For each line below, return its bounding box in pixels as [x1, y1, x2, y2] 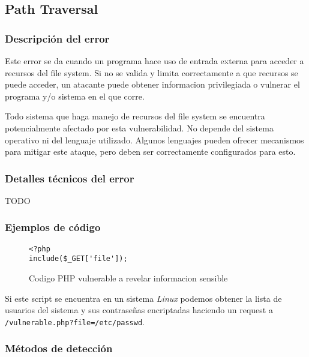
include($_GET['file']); [29, 254, 128, 263]
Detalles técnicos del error [5, 170, 134, 185]
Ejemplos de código [5, 220, 101, 235]
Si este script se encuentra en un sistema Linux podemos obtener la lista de [5, 292, 282, 304]
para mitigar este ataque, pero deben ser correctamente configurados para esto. [5, 145, 296, 158]
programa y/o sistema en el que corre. [5, 89, 145, 102]
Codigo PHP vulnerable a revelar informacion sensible [29, 272, 228, 284]
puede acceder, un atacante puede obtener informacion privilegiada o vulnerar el [5, 78, 300, 91]
